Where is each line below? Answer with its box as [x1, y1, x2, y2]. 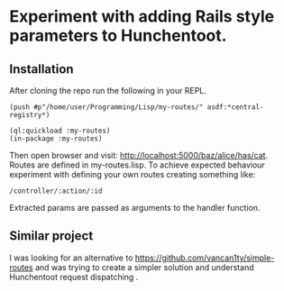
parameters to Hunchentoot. [9, 25, 227, 46]
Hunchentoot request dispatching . [9, 271, 139, 282]
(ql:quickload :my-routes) [9, 126, 111, 135]
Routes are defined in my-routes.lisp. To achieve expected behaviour [9, 159, 266, 170]
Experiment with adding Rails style [9, 6, 275, 27]
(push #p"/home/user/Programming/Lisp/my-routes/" [9, 103, 204, 112]
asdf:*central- [206, 103, 264, 112]
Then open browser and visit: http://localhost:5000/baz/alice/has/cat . [9, 150, 269, 160]
